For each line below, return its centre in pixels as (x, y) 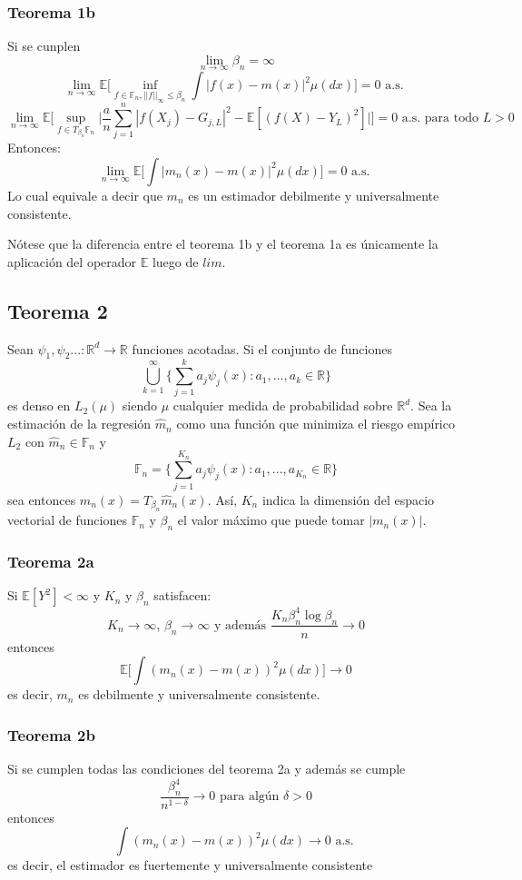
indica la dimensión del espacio (348, 499)
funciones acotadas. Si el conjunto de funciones (262, 348)
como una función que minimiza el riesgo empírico (315, 424)
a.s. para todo (440, 119)
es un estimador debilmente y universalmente (314, 195)
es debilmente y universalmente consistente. (199, 694)
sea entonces (42, 499)
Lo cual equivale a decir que (85, 195)
